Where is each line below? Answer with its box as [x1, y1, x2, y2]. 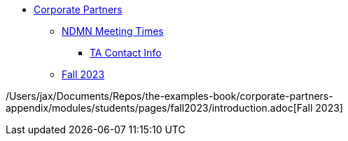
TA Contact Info [90, 47, 162, 59]
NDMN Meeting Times [62, 25, 164, 37]
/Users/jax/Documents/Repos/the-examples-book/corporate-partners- [6, 90, 333, 102]
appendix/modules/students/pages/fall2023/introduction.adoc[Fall [6, 102, 313, 114]
